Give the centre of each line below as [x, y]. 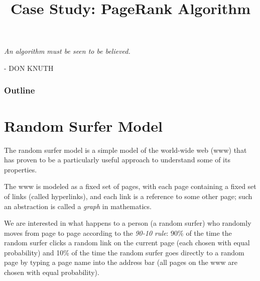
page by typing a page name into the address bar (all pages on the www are [121, 262]
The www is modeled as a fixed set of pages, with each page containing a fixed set [130, 186]
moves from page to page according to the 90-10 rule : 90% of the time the [118, 232]
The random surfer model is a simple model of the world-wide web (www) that [125, 150]
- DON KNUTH [29, 68]
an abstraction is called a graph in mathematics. [78, 206]
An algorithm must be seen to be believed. [67, 51]
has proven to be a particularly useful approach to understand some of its [117, 160]
